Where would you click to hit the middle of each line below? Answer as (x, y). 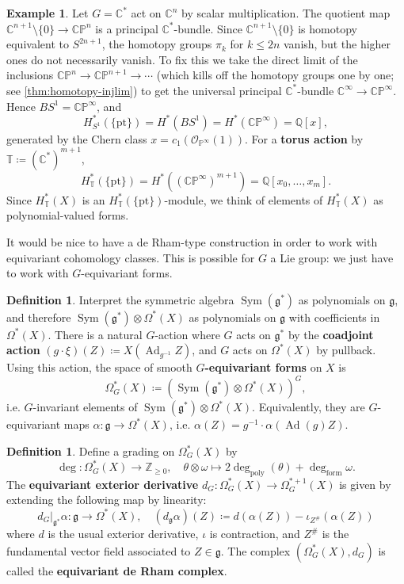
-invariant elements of (85, 407)
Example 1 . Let (48, 13)
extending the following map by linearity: (107, 500)
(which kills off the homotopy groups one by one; (275, 75)
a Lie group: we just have (332, 257)
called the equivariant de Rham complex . (117, 570)
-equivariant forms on (263, 367)
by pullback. (346, 350)
